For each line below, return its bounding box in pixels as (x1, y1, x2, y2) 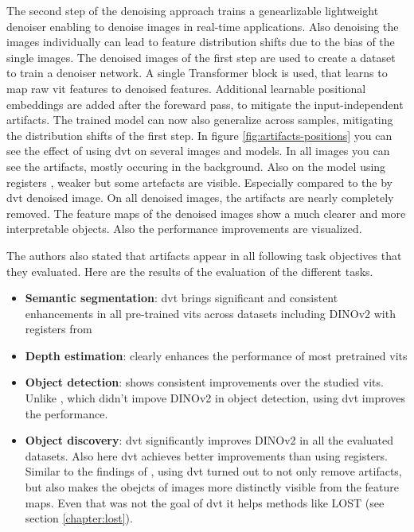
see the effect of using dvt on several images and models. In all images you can (6, 142, 390, 159)
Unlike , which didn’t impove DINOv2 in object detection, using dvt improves (25, 390, 405, 406)
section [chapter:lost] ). (25, 510, 133, 526)
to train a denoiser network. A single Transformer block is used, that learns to (6, 64, 388, 81)
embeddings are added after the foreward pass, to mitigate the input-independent (6, 95, 404, 112)
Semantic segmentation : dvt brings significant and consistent (25, 289, 338, 306)
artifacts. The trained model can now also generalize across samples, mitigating (6, 111, 393, 128)
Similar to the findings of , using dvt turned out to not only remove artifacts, (25, 463, 402, 480)
